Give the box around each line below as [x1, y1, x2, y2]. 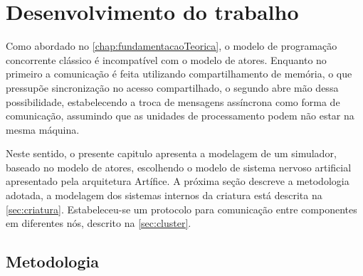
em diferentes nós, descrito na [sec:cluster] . [6, 216, 191, 230]
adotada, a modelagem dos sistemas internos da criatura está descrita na [6, 188, 322, 203]
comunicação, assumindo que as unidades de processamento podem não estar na [6, 108, 354, 123]
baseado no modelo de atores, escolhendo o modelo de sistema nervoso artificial [6, 159, 352, 174]
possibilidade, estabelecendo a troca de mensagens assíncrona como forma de [6, 94, 340, 109]
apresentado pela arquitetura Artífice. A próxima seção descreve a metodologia [6, 174, 349, 189]
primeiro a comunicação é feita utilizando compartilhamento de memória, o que [6, 66, 352, 81]
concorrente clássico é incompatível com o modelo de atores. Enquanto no [6, 52, 327, 67]
